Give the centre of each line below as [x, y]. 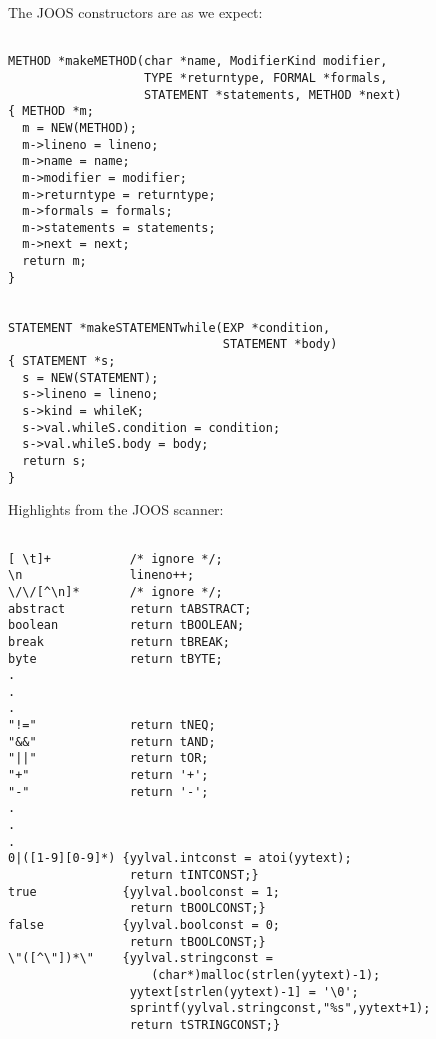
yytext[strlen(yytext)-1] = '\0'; [244, 991]
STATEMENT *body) [280, 344]
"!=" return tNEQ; [112, 725]
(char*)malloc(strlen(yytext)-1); [266, 974]
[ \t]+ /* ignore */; [115, 558]
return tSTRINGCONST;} [205, 1024]
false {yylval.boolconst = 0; [144, 925]
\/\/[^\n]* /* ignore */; [115, 591]
